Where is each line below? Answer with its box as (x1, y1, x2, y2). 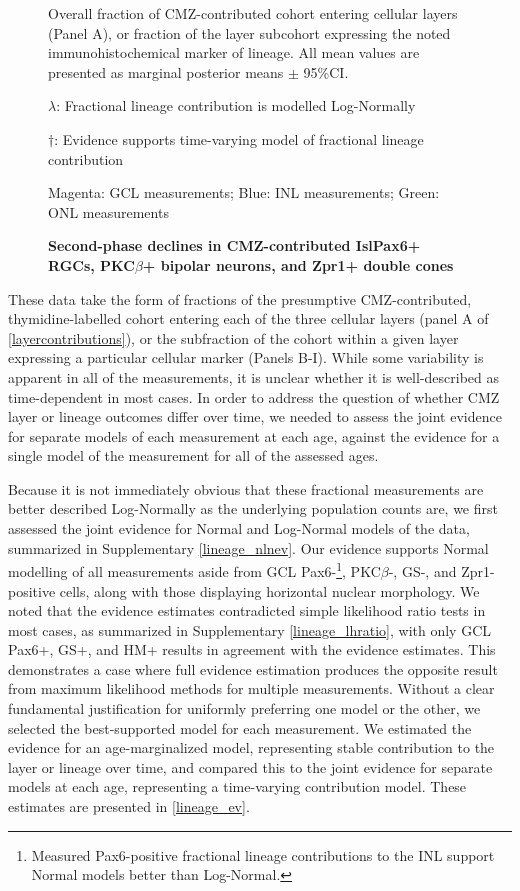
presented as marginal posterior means (48, 61, 284, 82)
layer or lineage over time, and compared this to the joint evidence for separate (8, 756, 493, 777)
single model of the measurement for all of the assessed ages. (8, 445, 379, 466)
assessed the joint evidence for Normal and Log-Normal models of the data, (8, 518, 470, 539)
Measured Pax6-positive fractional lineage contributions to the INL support (31, 844, 495, 865)
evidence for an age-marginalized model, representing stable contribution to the (8, 737, 495, 758)
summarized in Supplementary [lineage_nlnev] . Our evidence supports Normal (8, 537, 489, 558)
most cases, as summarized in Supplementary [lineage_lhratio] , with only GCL (8, 619, 492, 640)
